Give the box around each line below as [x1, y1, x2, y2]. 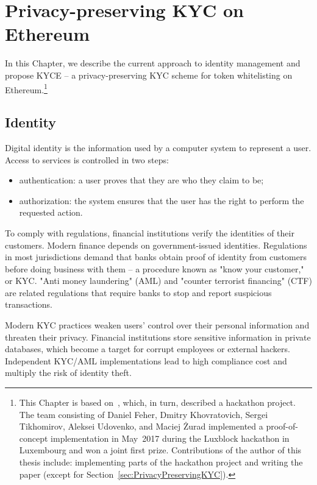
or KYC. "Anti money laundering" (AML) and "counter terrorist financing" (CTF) [5, 274, 312, 287]
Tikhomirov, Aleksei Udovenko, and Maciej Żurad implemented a [19, 420, 263, 433]
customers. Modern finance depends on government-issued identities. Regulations [5, 238, 307, 251]
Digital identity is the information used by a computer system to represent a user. [5, 141, 312, 154]
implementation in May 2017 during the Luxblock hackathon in [51, 431, 290, 444]
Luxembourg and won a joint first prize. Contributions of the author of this [19, 444, 302, 456]
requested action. [19, 206, 83, 219]
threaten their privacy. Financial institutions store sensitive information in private [5, 330, 311, 343]
